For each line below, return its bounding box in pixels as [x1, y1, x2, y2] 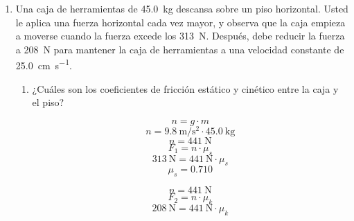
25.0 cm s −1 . [15, 56, 72, 73]
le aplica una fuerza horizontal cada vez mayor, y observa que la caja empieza [15, 15, 346, 29]
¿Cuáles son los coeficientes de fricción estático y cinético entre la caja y [32, 81, 339, 96]
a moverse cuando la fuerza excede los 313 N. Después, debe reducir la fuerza [15, 28, 345, 43]
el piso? [32, 95, 64, 109]
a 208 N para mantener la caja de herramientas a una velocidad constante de [15, 42, 344, 56]
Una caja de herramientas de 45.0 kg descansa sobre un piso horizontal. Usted [15, 1, 348, 15]
